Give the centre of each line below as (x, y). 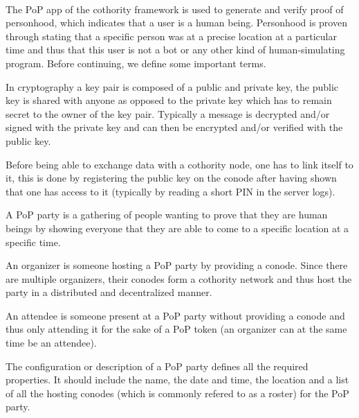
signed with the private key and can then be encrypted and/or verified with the (174, 127)
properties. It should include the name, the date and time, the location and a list (177, 380)
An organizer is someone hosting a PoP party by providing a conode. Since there (177, 265)
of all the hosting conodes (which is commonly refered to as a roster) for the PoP (177, 393)
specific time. (33, 242)
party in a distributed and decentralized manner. (109, 292)
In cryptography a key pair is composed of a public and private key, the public (172, 86)
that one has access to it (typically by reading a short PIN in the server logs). (171, 191)
